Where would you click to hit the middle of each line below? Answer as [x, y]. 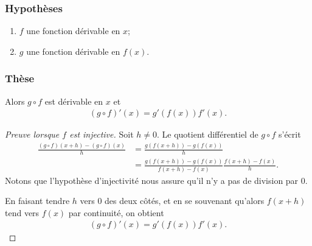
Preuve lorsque [32, 134]
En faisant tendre [37, 201]
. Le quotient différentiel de [207, 134]
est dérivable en [74, 101]
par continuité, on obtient [116, 212]
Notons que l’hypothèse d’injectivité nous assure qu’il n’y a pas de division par [152, 180]
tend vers [22, 212]
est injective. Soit [102, 134]
